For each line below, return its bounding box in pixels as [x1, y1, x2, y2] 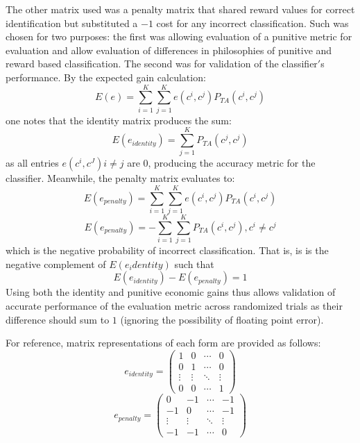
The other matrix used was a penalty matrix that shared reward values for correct [6, 2, 355, 16]
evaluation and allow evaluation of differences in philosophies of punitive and [6, 42, 332, 57]
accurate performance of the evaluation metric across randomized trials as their [6, 299, 343, 313]
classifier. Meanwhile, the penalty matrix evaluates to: [6, 171, 235, 185]
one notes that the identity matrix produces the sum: [6, 112, 232, 127]
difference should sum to [6, 312, 110, 326]
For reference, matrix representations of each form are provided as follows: [6, 335, 321, 350]
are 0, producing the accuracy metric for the [127, 156, 316, 170]
